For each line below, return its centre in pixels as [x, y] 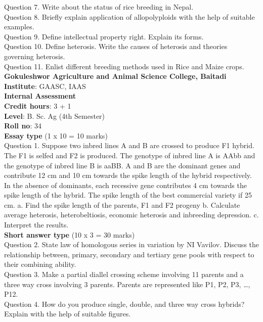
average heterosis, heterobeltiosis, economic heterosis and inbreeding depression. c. [131, 215]
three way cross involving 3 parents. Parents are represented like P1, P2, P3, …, [127, 284]
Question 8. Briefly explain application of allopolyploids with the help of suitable [129, 16]
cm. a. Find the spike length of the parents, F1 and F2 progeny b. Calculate [122, 204]
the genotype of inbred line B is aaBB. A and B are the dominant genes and [122, 165]
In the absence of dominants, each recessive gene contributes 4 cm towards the [125, 185]
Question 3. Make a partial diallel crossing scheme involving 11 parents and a [124, 274]
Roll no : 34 [23, 126]
